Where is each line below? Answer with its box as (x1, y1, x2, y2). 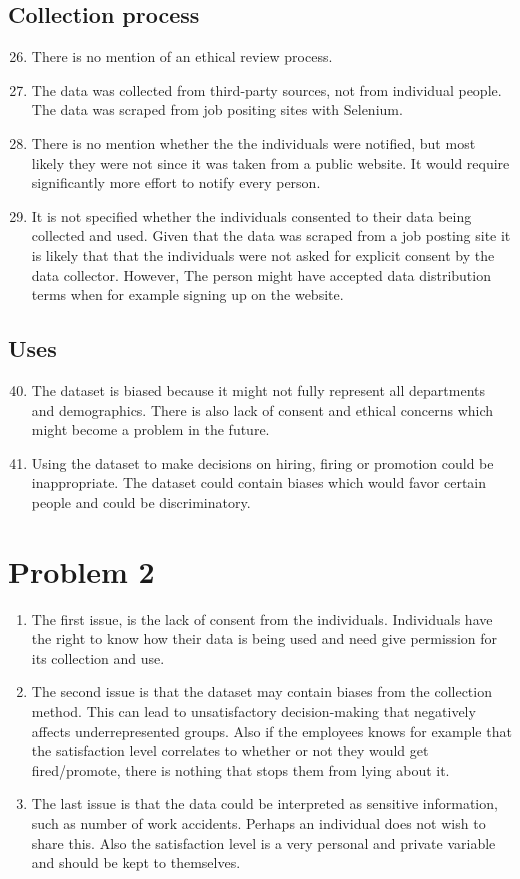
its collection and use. (31, 647, 165, 668)
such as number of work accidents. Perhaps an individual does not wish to (31, 812, 486, 833)
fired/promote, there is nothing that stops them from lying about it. (31, 759, 450, 780)
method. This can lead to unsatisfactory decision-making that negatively (31, 701, 476, 721)
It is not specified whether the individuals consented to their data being (31, 205, 472, 226)
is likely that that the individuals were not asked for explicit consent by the (31, 244, 495, 265)
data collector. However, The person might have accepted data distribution (31, 264, 491, 285)
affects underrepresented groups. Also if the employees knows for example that (31, 720, 512, 741)
